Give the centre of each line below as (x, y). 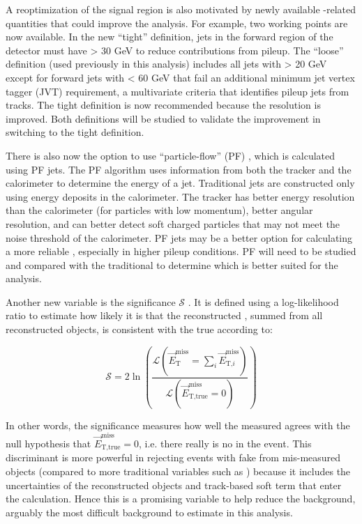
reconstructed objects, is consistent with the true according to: (139, 329)
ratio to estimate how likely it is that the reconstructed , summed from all (164, 315)
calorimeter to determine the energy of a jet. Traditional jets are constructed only (180, 183)
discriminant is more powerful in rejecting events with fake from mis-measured (173, 457)
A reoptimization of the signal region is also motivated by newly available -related (181, 9)
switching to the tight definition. (75, 132)
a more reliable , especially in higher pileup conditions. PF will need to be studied (181, 251)
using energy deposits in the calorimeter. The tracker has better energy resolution (180, 196)
